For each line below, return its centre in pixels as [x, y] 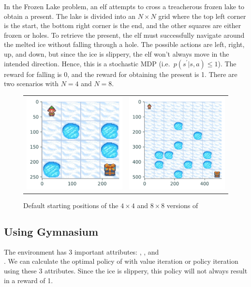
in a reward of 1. [29, 280]
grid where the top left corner [202, 16]
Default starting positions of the [71, 205]
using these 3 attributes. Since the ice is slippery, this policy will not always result [126, 271]
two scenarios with [31, 83]
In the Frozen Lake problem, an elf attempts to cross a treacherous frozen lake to [124, 6]
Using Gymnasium [51, 232]
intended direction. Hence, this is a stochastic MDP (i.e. [87, 63]
